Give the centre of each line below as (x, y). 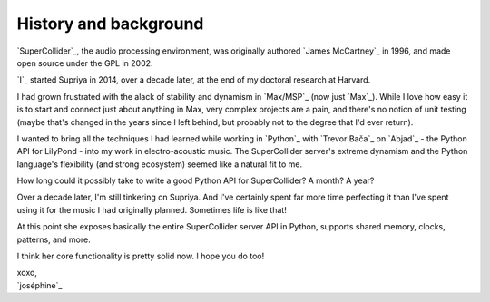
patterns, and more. (54, 239)
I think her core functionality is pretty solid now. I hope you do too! (141, 256)
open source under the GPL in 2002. (85, 63)
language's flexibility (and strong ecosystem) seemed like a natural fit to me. (160, 164)
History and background (110, 24)
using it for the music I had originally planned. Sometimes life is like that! (152, 209)
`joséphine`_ (39, 285)
